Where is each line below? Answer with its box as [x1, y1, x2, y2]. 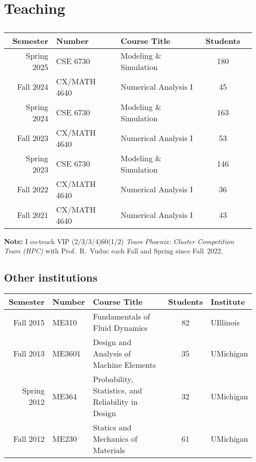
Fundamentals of [93, 311, 150, 322]
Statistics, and [93, 385, 142, 396]
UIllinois [210, 316, 240, 328]
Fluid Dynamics [93, 322, 148, 334]
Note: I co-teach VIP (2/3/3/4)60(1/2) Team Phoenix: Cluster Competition [4, 236, 234, 246]
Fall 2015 [13, 316, 45, 328]
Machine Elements [93, 359, 156, 371]
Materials [93, 444, 126, 456]
